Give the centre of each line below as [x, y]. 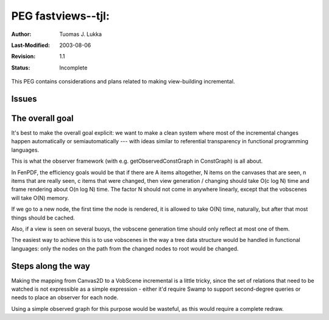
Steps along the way [51, 266]
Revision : [23, 56]
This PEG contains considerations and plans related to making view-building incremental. [123, 82]
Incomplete [73, 68]
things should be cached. [43, 218]
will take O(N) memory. [40, 197]
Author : [21, 34]
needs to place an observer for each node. [65, 297]
